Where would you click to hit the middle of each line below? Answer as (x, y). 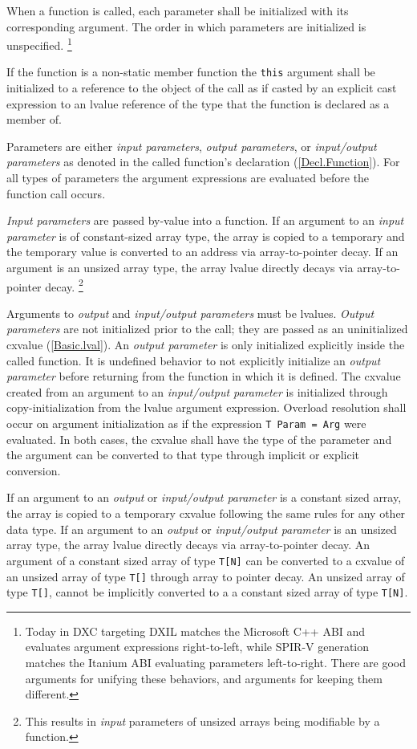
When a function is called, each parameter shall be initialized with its (178, 10)
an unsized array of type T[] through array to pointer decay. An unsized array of (206, 576)
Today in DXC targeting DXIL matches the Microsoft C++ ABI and (195, 631)
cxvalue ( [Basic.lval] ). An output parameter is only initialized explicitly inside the (206, 345)
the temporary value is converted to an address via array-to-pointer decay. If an (202, 252)
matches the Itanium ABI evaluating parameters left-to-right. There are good (215, 662)
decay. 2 (64, 285)
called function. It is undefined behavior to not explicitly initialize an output (194, 360)
